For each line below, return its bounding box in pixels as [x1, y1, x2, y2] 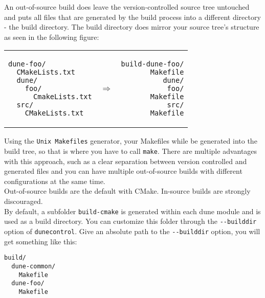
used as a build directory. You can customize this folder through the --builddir [4, 216, 257, 226]
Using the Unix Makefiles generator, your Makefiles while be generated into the [4, 135, 257, 146]
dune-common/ [11, 262, 56, 270]
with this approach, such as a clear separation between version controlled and [4, 155, 247, 166]
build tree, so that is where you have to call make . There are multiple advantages [4, 146, 257, 156]
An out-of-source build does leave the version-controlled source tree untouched [4, 2, 250, 12]
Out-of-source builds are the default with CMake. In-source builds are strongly [4, 186, 251, 196]
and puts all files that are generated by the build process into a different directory [4, 11, 261, 22]
